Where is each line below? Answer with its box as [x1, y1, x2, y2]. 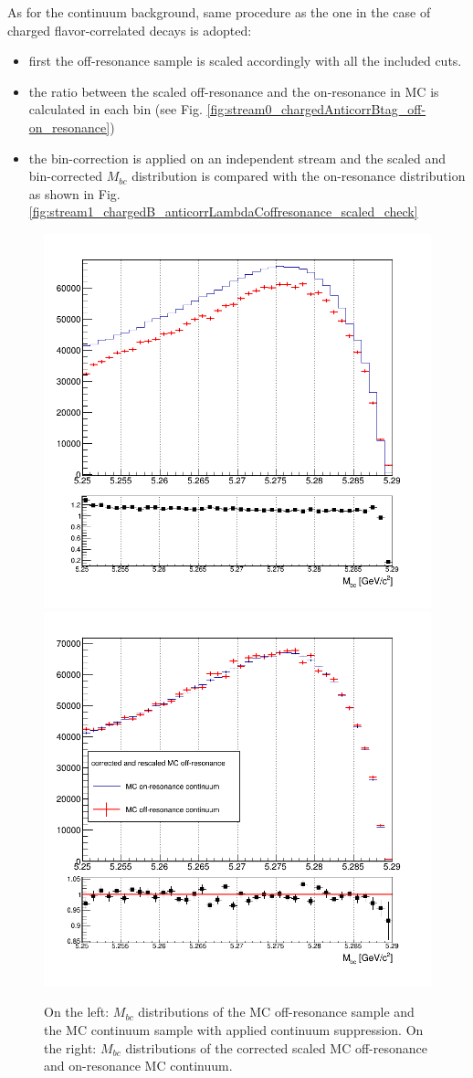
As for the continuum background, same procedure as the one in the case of [7, 3, 431, 21]
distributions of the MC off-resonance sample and [138, 1002, 415, 1021]
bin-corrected [28, 166, 102, 185]
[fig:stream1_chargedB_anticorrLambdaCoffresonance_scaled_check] [28, 202, 418, 221]
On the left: [44, 1002, 110, 1021]
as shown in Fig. [28, 184, 121, 203]
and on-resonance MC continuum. [44, 1056, 233, 1075]
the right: [44, 1038, 97, 1057]
